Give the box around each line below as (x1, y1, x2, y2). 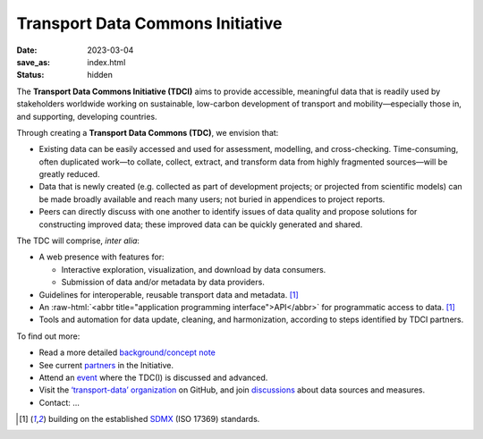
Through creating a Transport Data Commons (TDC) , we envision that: (16, 127, 279, 138)
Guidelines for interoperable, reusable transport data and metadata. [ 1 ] (38, 289, 299, 300)
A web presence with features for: (38, 251, 165, 263)
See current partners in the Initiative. (38, 359, 174, 370)
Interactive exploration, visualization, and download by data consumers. (61, 264, 326, 274)
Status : (16, 70, 45, 80)
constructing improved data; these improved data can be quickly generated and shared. (38, 219, 363, 230)
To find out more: (16, 331, 80, 342)
